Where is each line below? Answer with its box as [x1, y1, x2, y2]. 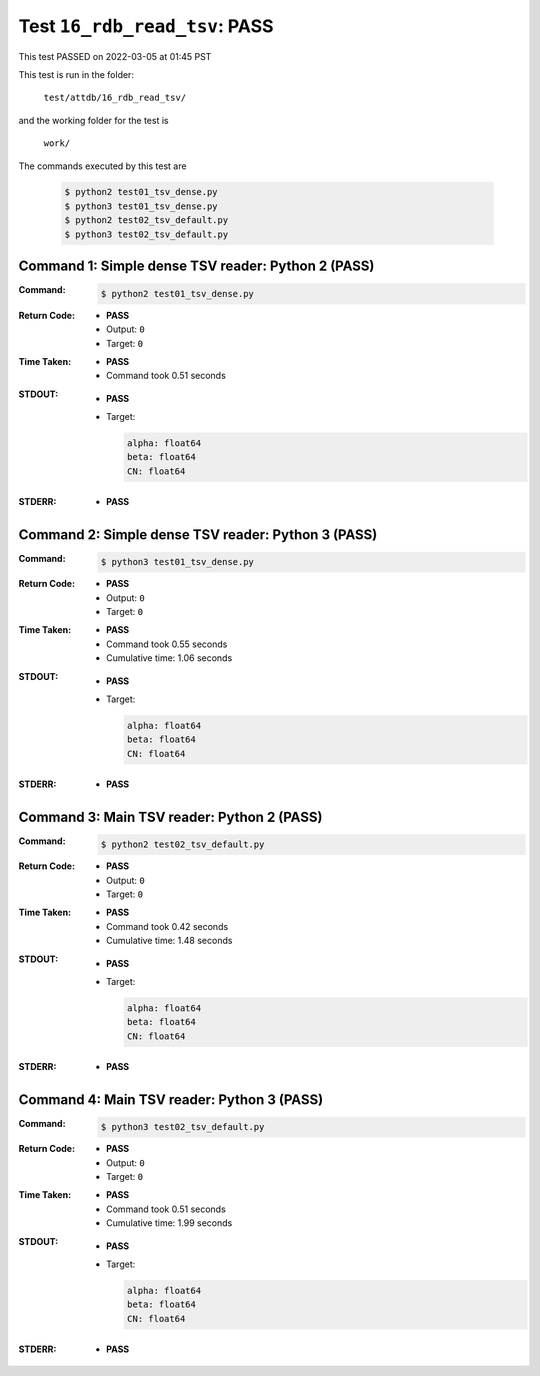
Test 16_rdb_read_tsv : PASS [18, 15, 274, 37]
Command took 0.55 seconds [106, 638, 228, 650]
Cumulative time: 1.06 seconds [106, 652, 233, 664]
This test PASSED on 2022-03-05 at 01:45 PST [18, 50, 212, 62]
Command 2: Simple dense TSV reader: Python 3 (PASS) [18, 526, 378, 543]
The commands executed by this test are [18, 160, 187, 172]
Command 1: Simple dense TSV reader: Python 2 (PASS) [18, 258, 375, 275]
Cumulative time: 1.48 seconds [106, 935, 233, 947]
